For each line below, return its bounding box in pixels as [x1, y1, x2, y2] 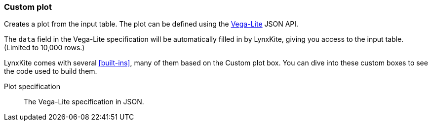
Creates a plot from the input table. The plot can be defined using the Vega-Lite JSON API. [4, 20, 299, 29]
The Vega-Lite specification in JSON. [24, 97, 144, 106]
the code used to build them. [4, 67, 97, 76]
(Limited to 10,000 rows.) [4, 43, 85, 52]
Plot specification [4, 82, 60, 91]
